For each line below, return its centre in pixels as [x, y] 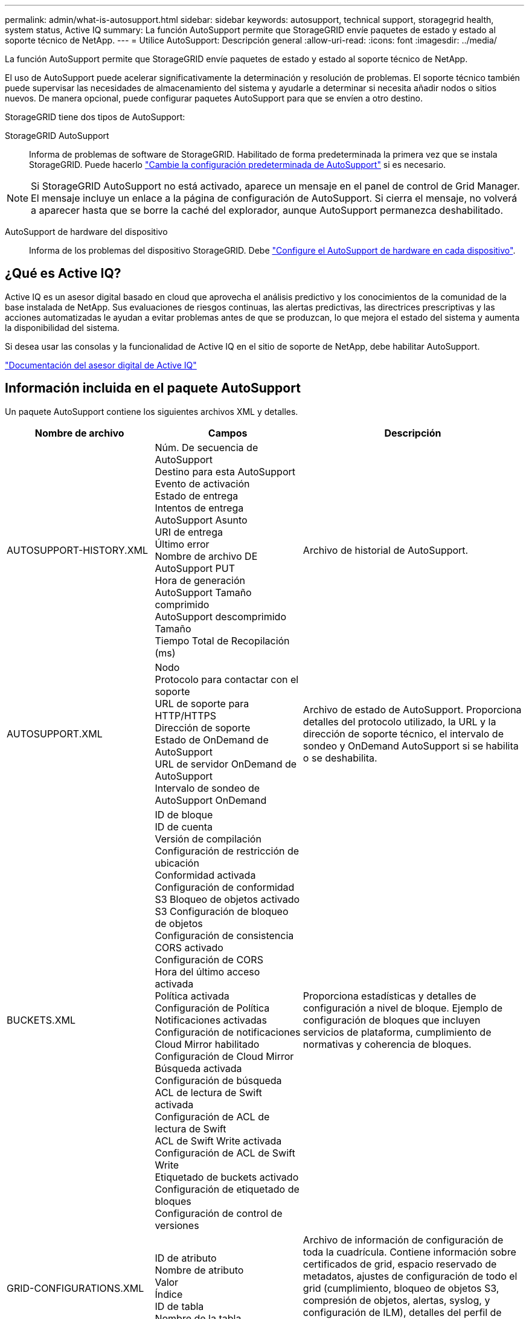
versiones [177, 1225]
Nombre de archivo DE [206, 556]
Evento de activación [202, 483]
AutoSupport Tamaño [203, 592]
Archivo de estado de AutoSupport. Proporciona [412, 709]
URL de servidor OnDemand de [226, 764]
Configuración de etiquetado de [227, 1189]
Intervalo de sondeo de [207, 788]
